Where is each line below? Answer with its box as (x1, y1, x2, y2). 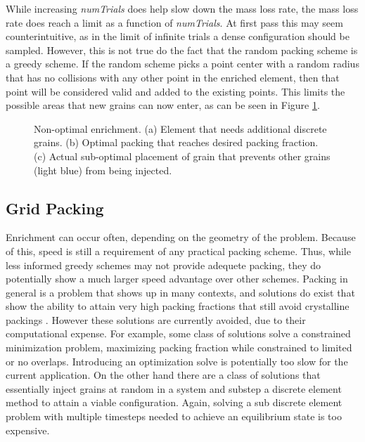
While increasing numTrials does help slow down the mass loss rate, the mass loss (6, 1, 359, 15)
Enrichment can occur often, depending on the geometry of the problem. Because (6, 230, 356, 245)
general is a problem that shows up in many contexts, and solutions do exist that (6, 285, 355, 299)
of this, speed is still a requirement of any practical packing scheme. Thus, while (6, 243, 351, 258)
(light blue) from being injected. (34, 162, 172, 177)
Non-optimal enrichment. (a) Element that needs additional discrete (34, 121, 327, 136)
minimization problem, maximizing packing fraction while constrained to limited (6, 340, 352, 355)
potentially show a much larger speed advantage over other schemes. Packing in (6, 271, 348, 286)
